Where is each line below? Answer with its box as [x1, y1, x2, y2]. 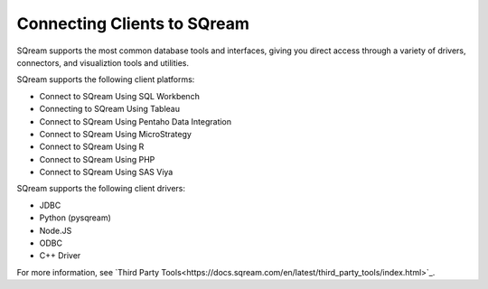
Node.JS [39, 225, 72, 236]
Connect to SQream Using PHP [39, 154, 155, 164]
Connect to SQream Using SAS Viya [39, 167, 174, 178]
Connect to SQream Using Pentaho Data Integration [39, 116, 232, 126]
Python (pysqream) [39, 212, 112, 223]
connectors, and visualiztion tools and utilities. [16, 57, 190, 68]
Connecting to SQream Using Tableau [39, 104, 181, 115]
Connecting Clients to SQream [16, 14, 250, 33]
